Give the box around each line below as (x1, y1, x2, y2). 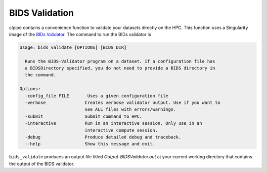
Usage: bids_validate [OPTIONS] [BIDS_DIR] (19, 44, 127, 50)
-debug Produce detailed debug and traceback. (25, 135, 181, 140)
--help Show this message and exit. (25, 141, 155, 147)
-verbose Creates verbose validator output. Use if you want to (25, 100, 221, 105)
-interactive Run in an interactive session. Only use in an (25, 121, 202, 126)
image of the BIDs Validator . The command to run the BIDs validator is (9, 31, 151, 37)
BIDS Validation (9, 7, 74, 18)
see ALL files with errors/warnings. (85, 106, 177, 112)
